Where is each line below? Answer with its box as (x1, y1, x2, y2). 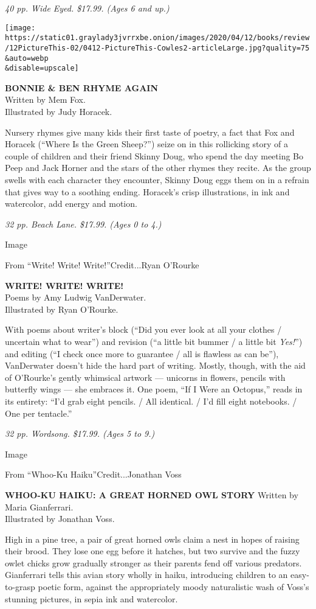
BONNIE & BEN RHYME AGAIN (5, 81, 158, 94)
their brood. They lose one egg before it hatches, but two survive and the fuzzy (5, 545, 300, 557)
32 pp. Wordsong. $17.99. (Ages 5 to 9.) (5, 427, 155, 440)
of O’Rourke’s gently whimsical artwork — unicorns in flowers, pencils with (5, 371, 286, 383)
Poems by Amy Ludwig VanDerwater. (5, 291, 146, 304)
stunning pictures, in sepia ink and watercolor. (5, 592, 178, 605)
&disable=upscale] (5, 64, 79, 73)
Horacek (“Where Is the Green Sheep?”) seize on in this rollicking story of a (5, 137, 289, 150)
